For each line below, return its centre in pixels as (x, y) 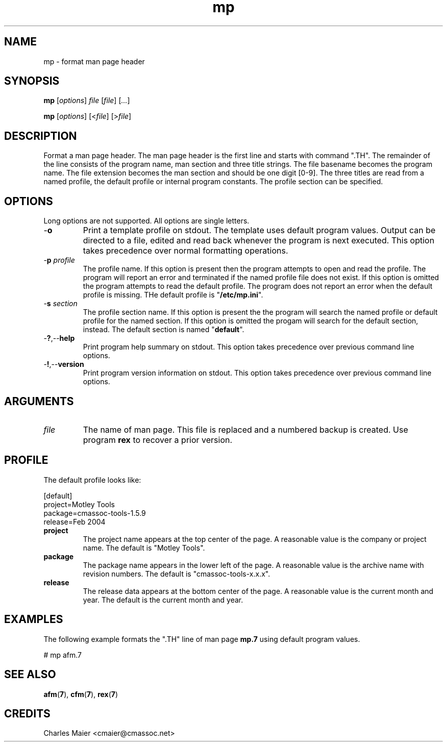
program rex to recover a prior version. (158, 440)
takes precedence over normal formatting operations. (185, 251)
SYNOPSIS (32, 81)
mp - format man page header (94, 61)
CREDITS (27, 713)
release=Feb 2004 (74, 521)
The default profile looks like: (92, 480)
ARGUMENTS (39, 401)
